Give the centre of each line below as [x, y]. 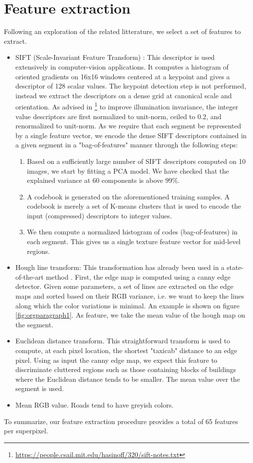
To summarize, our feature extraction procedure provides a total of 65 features [121, 421]
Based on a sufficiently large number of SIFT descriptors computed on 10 [136, 161]
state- [235, 267]
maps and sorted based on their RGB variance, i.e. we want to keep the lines [130, 296]
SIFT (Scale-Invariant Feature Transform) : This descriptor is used [115, 57]
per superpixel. [26, 431]
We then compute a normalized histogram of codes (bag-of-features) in [132, 232]
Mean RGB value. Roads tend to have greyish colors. [94, 404]
